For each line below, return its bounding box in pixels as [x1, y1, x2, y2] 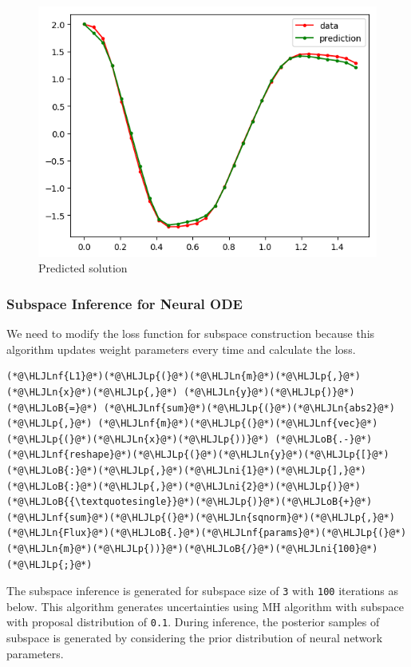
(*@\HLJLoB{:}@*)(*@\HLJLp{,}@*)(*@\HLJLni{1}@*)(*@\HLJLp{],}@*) [6, 465, 367, 476]
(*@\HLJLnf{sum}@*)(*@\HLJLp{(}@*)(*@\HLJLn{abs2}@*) [103, 402, 395, 414]
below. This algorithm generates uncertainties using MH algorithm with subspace [6, 598, 405, 614]
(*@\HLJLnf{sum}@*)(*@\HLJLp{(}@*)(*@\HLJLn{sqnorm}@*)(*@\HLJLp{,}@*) [6, 511, 395, 523]
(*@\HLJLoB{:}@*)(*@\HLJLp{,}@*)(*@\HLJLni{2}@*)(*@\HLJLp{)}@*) [6, 480, 361, 492]
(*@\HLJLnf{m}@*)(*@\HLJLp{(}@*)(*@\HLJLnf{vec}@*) [97, 418, 378, 430]
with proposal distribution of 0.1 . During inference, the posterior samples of [6, 613, 380, 630]
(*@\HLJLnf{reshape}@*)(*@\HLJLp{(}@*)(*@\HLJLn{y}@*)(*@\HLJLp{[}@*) [6, 449, 389, 461]
